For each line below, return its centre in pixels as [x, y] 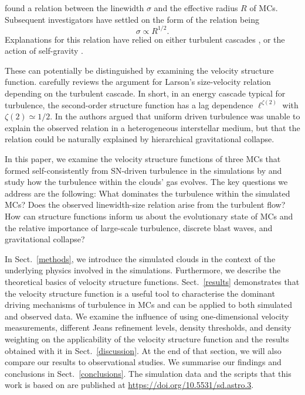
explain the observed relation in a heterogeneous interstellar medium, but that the [152, 127]
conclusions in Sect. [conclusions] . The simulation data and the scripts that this [148, 373]
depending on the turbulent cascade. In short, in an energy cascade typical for [145, 93]
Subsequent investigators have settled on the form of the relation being [132, 19]
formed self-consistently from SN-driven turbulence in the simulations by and [143, 170]
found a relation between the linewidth [74, 8]
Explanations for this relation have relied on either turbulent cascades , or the [145, 39]
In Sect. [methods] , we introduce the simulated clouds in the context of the [140, 258]
